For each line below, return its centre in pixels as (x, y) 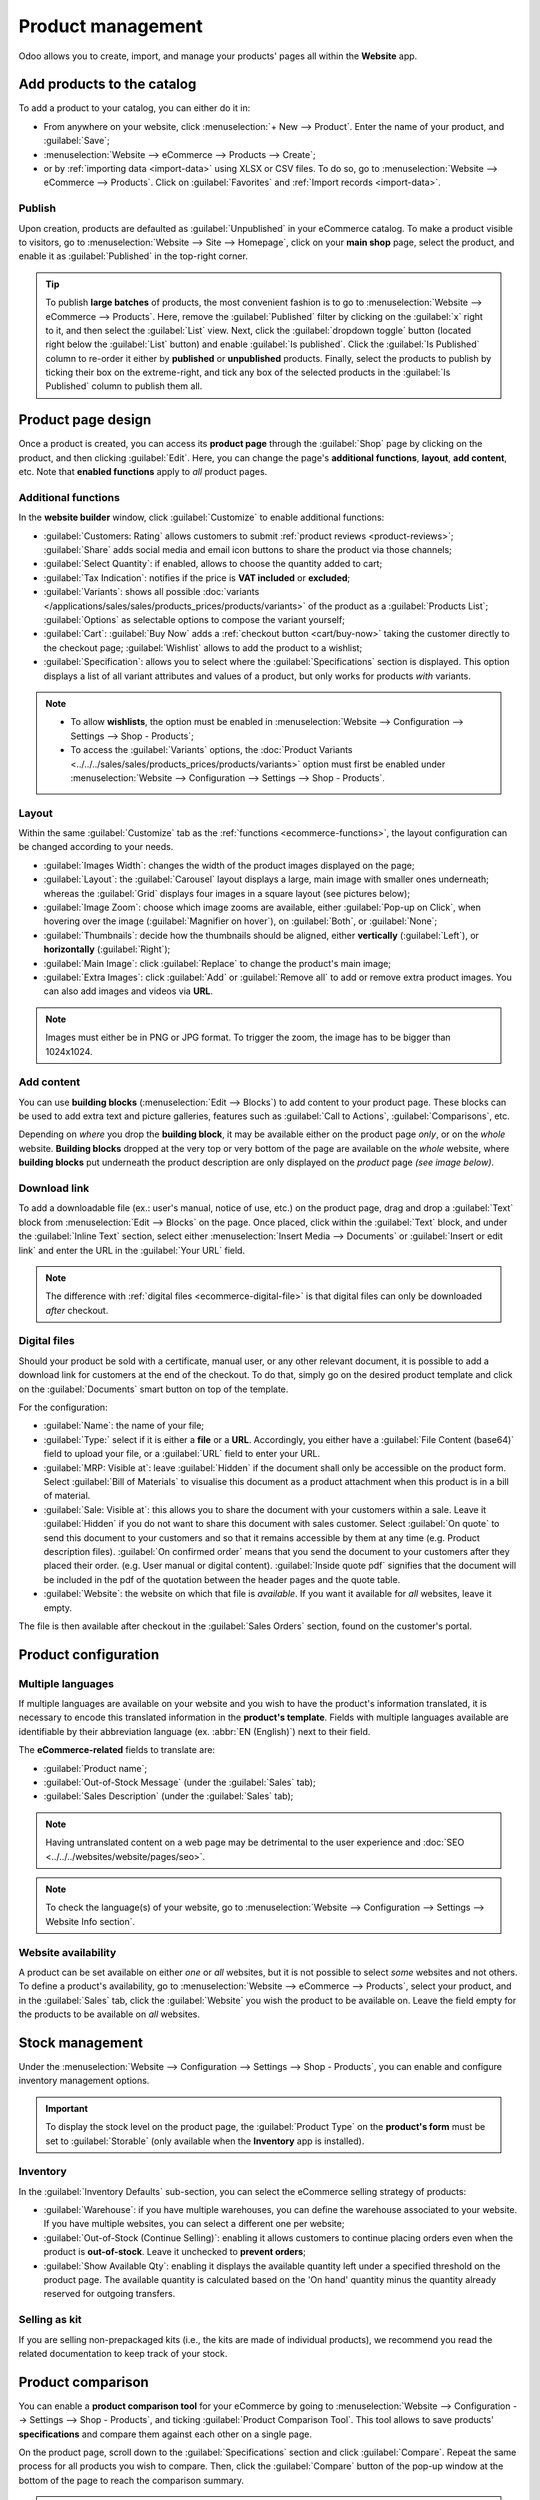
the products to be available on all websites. (109, 2014)
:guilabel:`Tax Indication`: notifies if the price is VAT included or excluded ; (197, 577)
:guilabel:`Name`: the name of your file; (124, 1426)
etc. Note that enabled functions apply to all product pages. (143, 472)
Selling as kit (50, 2320)
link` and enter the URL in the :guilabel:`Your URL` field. (131, 1250)
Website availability (67, 1952)
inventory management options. (84, 2081)
